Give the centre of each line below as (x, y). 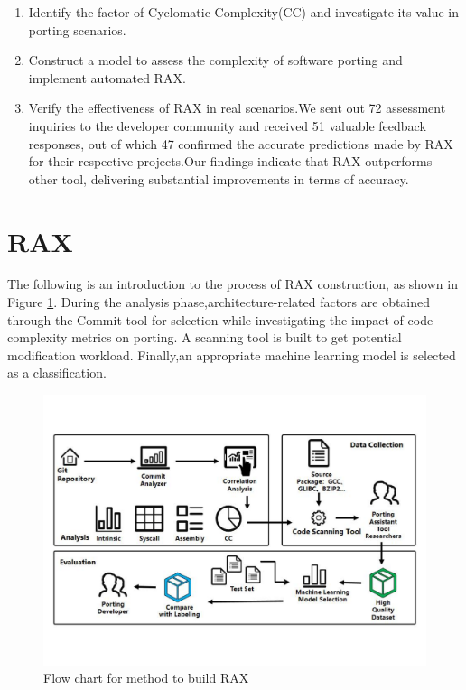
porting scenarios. (77, 29)
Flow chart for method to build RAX (146, 678)
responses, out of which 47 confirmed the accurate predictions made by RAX (241, 143)
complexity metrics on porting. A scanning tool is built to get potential (205, 337)
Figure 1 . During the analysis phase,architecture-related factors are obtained (219, 302)
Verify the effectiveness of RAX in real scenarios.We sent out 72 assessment (237, 108)
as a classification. (57, 373)
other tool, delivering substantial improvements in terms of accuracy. (219, 178)
